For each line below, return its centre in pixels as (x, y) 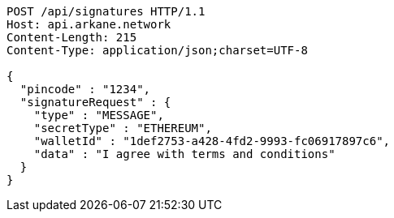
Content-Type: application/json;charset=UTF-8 (157, 50)
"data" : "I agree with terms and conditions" (184, 154)
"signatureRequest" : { (95, 102)
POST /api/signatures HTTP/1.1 (106, 11)
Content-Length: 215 (72, 37)
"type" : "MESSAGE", (99, 115)
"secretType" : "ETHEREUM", (123, 128)
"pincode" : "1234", (85, 89)
